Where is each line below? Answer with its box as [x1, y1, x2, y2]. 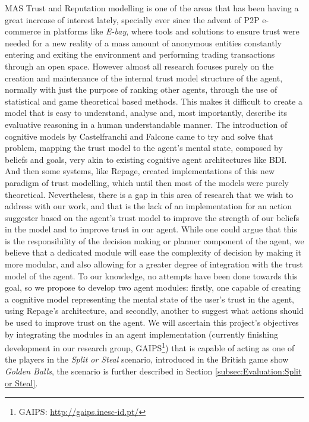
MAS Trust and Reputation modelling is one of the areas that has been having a [5, 2, 299, 14]
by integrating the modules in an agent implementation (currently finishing [5, 327, 278, 340]
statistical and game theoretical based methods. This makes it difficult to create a [5, 95, 302, 107]
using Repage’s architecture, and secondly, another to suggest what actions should [5, 304, 304, 317]
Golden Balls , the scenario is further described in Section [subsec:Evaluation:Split [5, 365, 302, 377]
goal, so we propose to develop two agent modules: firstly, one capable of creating [5, 281, 301, 294]
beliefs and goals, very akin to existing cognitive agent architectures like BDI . [5, 153, 287, 165]
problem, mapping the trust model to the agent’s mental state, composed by [5, 141, 283, 154]
